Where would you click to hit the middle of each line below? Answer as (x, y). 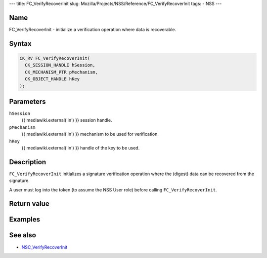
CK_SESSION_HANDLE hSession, (60, 65)
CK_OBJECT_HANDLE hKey (52, 79)
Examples (25, 220)
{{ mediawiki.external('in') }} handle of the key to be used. (81, 147)
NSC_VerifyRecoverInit (44, 247)
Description (28, 162)
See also (23, 235)
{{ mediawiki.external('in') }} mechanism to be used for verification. (90, 134)
